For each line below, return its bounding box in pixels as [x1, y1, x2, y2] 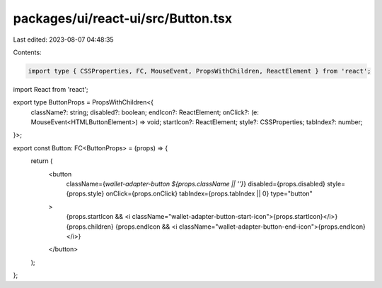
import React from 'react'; [13, 85, 88, 93]
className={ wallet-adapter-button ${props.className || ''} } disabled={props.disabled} [66, 180, 325, 188]
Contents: [13, 48, 42, 56]
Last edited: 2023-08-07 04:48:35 [13, 35, 114, 44]
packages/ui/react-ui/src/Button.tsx [13, 11, 233, 26]
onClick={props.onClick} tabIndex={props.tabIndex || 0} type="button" [105, 189, 313, 198]
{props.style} [66, 189, 105, 198]
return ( [30, 157, 53, 165]
